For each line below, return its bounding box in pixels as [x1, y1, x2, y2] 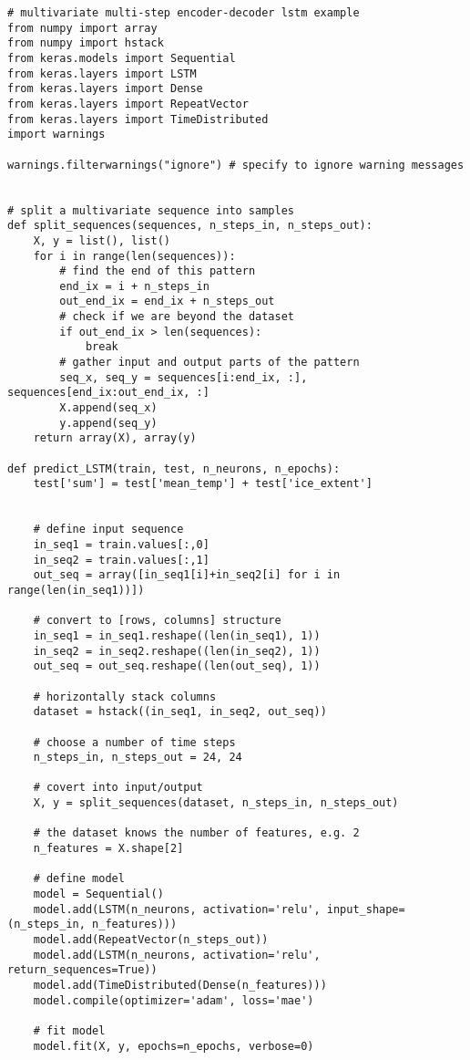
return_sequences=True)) [7, 963, 158, 977]
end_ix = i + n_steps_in [59, 279, 209, 293]
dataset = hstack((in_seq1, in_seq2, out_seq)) [33, 705, 327, 719]
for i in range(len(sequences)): [33, 249, 236, 263]
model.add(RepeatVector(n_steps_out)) [33, 933, 269, 947]
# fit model [33, 1024, 106, 1037]
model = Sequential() [33, 888, 164, 901]
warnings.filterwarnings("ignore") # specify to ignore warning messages [7, 158, 465, 171]
